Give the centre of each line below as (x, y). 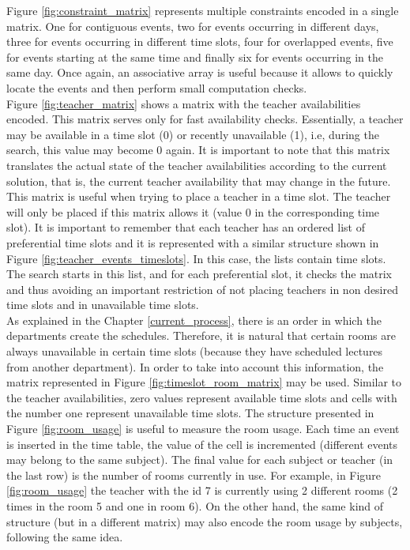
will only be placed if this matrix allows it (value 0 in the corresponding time (193, 211)
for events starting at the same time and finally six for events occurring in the (195, 57)
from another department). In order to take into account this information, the (195, 366)
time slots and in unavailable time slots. (103, 305)
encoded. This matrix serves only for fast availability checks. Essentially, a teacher (205, 119)
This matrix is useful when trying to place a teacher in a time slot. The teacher (199, 196)
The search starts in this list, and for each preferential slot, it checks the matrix (199, 274)
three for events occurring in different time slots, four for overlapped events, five (200, 41)
